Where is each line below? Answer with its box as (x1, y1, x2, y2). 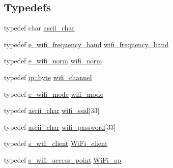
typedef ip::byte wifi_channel (4, 72, 92, 82)
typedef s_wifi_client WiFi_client (4, 138, 108, 148)
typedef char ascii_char (4, 23, 75, 33)
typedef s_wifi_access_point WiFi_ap (4, 154, 121, 165)
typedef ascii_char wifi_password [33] (4, 121, 116, 132)
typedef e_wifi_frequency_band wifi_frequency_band (4, 39, 169, 49)
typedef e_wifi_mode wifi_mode (4, 88, 103, 99)
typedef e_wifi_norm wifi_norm (4, 56, 102, 66)
